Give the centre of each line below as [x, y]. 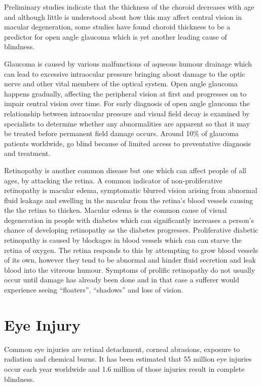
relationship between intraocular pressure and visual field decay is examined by [127, 113]
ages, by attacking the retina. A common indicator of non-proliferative [113, 180]
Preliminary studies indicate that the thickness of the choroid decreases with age [129, 7]
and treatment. [27, 153]
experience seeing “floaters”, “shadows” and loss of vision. [94, 290]
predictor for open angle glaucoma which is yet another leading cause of [116, 36]
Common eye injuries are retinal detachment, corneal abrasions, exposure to [122, 349]
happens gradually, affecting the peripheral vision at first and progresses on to [125, 93]
